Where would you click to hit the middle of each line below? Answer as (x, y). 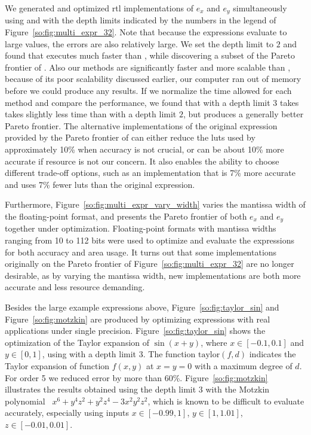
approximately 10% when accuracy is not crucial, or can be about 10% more (144, 149)
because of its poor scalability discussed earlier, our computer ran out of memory (153, 79)
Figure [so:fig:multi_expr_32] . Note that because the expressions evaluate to (146, 32)
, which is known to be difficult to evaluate (226, 401)
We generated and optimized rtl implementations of (99, 8)
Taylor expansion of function (57, 365)
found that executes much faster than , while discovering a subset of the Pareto (150, 55)
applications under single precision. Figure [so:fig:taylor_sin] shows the (135, 331)
